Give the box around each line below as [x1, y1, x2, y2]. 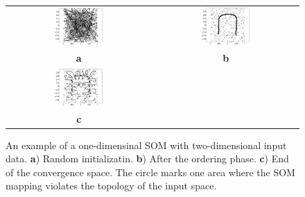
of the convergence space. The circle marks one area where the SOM [6, 164, 295, 179]
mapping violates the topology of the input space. [6, 178, 217, 193]
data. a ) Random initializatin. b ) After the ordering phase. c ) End [6, 151, 289, 166]
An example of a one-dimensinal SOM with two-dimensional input [6, 137, 287, 152]
